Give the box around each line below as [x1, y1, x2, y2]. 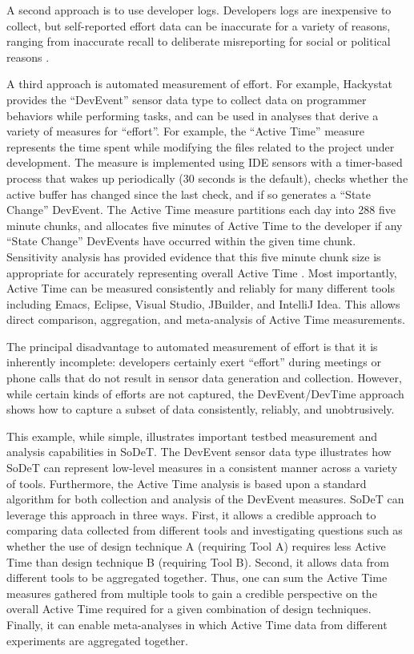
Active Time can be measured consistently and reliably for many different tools [6, 280, 395, 297]
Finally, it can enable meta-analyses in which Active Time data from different [6, 616, 388, 632]
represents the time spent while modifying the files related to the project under [6, 138, 395, 155]
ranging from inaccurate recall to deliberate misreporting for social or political [6, 33, 391, 50]
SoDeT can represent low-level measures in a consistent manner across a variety [6, 459, 398, 476]
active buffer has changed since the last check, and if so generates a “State [6, 185, 371, 202]
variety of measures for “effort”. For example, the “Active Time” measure [6, 123, 365, 139]
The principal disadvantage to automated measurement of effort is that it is [6, 337, 378, 354]
